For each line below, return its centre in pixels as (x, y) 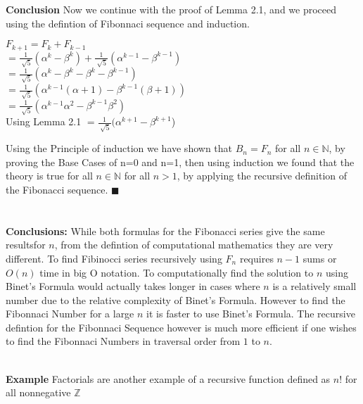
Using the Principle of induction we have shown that (119, 148)
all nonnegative (38, 392)
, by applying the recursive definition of (262, 176)
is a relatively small (314, 286)
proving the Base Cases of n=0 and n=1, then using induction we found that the (180, 162)
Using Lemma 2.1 (44, 121)
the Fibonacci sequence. (57, 189)
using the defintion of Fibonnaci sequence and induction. (128, 23)
